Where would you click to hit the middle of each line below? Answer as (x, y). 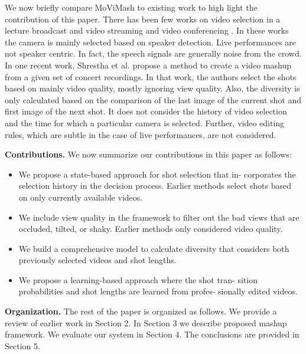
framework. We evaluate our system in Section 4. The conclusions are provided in (152, 334)
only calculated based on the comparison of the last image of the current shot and (153, 99)
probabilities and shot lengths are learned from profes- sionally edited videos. (158, 291)
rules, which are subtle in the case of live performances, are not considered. (141, 134)
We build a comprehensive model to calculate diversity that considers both (154, 248)
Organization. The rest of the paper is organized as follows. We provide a (141, 311)
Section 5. (22, 345)
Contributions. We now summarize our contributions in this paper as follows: (148, 154)
